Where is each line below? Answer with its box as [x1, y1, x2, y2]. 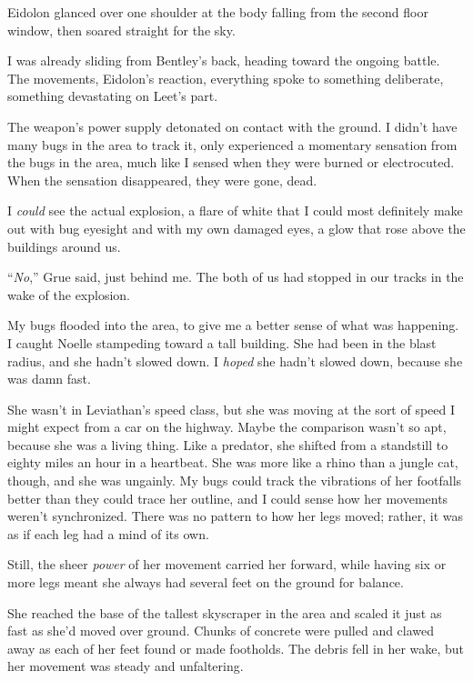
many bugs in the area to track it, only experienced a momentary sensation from [7, 135, 458, 154]
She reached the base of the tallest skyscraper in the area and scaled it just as [7, 603, 442, 622]
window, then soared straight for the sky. [7, 20, 236, 39]
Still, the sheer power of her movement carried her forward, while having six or [7, 555, 447, 574]
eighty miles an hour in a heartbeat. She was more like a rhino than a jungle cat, [7, 453, 458, 472]
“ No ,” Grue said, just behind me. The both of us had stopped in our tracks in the [7, 267, 464, 286]
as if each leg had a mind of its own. [7, 524, 209, 543]
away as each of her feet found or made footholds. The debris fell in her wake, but [7, 638, 465, 657]
